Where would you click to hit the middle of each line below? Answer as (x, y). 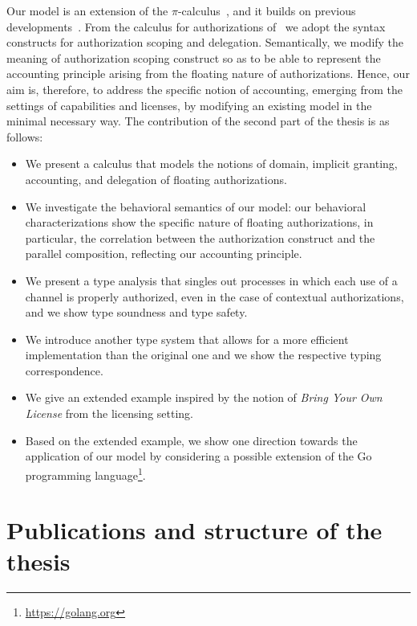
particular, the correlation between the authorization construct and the (200, 237)
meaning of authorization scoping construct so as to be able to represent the (194, 57)
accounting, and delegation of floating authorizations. (156, 179)
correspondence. (64, 370)
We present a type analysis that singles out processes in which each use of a (211, 280)
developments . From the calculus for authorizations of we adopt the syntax (196, 26)
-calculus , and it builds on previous (267, 10)
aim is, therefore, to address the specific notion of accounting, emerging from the (204, 89)
